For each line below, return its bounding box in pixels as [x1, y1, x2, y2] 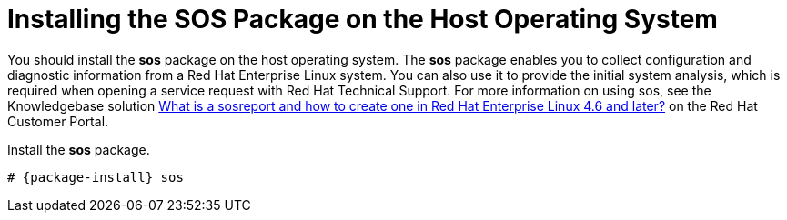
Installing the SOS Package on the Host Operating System [7, 4, 718, 35]
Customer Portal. [7, 113, 109, 129]
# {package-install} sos [7, 169, 184, 185]
